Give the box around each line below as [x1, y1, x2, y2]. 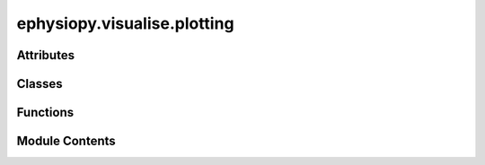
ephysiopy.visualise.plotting [16, 13, 234, 33]
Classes [16, 76, 63, 91]
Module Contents [16, 134, 116, 149]
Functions [16, 105, 75, 120]
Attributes [16, 48, 75, 63]
